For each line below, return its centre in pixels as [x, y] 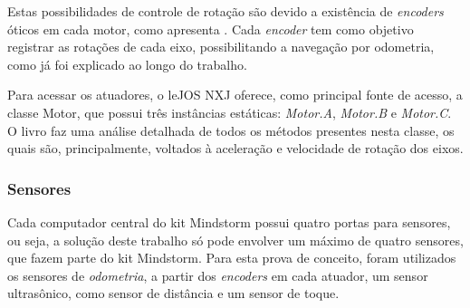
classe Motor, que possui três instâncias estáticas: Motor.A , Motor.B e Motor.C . [230, 112]
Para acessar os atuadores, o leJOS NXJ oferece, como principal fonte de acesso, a [235, 95]
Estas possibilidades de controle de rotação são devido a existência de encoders [225, 11]
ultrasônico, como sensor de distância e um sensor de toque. [173, 293]
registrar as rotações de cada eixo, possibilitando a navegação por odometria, [221, 47]
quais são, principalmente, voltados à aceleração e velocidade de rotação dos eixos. [235, 148]
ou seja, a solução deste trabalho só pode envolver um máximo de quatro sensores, [235, 240]
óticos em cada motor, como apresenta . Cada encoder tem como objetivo [211, 29]
